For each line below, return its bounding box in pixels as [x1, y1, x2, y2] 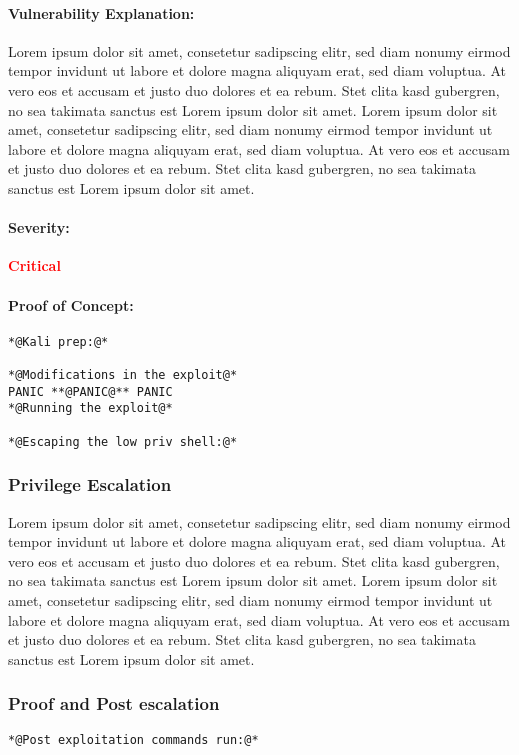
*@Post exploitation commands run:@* [8, 732, 259, 747]
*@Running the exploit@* [8, 401, 173, 416]
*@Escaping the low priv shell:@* [8, 434, 238, 449]
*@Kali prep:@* [8, 334, 109, 349]
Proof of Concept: [8, 294, 134, 315]
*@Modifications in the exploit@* [8, 368, 238, 383]
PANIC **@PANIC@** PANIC [8, 384, 173, 399]
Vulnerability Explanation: [8, 2, 195, 23]
